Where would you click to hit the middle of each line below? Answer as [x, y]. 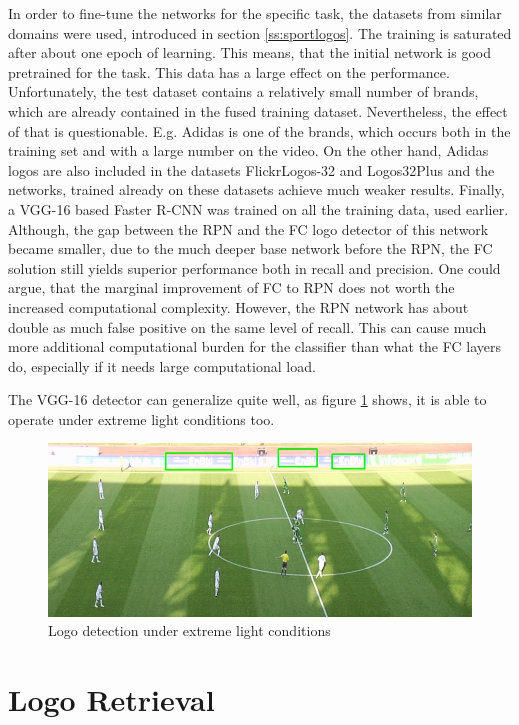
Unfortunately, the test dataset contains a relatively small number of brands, [243, 91]
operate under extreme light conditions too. [141, 418]
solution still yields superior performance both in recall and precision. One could [254, 267]
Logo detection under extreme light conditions [189, 630]
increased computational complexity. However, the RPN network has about [238, 306]
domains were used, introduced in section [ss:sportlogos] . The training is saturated [260, 32]
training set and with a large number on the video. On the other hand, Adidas [248, 150]
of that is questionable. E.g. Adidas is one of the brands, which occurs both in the [259, 130]
